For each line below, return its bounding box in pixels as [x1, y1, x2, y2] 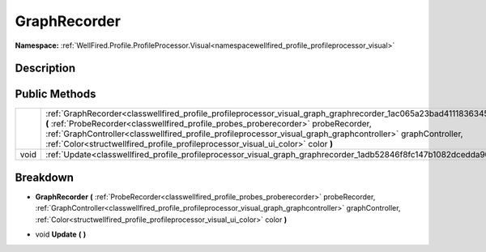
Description [15, 62, 76, 75]
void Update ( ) [35, 229, 87, 239]
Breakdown [15, 170, 75, 184]
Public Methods [15, 88, 96, 101]
